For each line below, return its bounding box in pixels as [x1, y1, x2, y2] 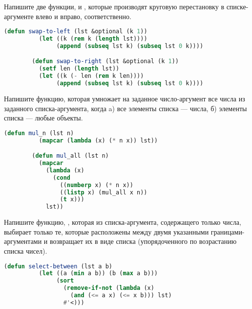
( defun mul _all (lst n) [32, 152, 109, 160]
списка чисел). [4, 245, 47, 256]
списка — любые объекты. [4, 113, 83, 123]
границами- [210, 226, 245, 237]
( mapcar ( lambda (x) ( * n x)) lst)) [39, 137, 158, 144]
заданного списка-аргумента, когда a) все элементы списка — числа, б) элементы [4, 103, 247, 113]
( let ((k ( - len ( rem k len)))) [39, 72, 144, 80]
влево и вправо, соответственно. [36, 11, 131, 21]
